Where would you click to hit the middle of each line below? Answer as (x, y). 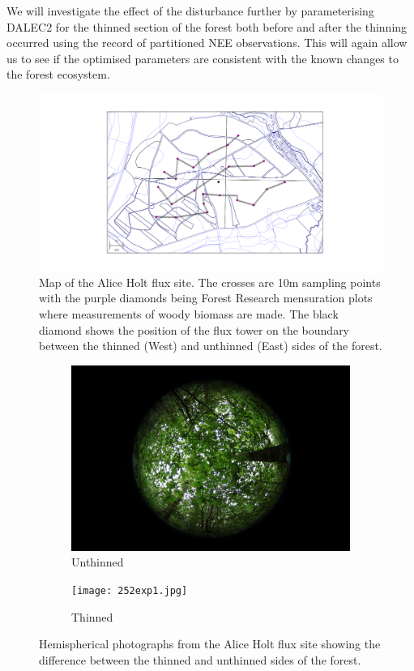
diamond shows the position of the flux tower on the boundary (194, 329)
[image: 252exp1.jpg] (130, 591)
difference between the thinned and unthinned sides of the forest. (200, 659)
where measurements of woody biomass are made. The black (189, 313)
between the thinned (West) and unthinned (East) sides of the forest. (211, 346)
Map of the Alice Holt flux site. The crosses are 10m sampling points (210, 282)
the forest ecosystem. (58, 74)
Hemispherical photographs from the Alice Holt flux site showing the (210, 644)
